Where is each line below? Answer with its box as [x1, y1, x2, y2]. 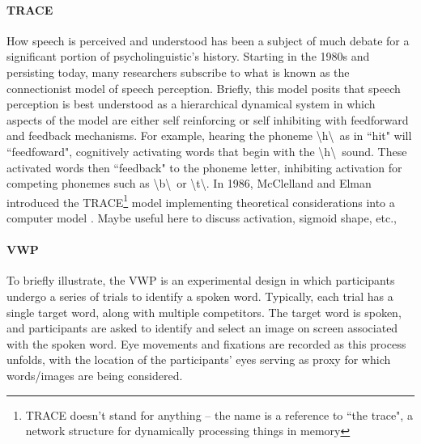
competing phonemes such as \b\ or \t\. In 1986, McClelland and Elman [6, 175, 372, 192]
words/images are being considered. [6, 366, 183, 383]
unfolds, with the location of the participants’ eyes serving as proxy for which [6, 351, 391, 368]
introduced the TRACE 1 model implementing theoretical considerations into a [6, 191, 395, 210]
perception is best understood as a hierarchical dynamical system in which [6, 95, 376, 112]
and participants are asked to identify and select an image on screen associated [6, 319, 398, 336]
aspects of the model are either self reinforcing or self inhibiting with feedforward [6, 111, 409, 128]
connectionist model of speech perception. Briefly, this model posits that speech [6, 79, 401, 96]
